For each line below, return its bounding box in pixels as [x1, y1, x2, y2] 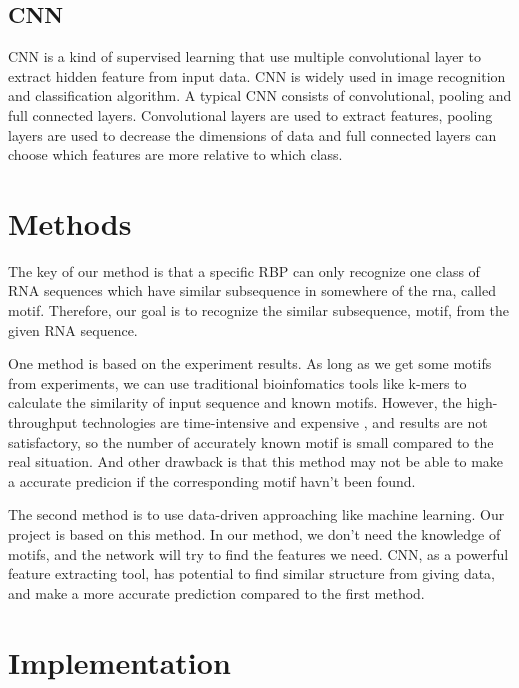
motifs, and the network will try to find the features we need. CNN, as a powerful [8, 543, 509, 564]
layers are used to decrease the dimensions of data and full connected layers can [8, 124, 497, 145]
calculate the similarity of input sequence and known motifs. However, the [8, 392, 462, 413]
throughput [8, 412, 78, 433]
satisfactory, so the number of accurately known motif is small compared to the [8, 431, 494, 452]
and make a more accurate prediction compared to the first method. [8, 582, 425, 603]
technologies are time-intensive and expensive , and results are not [81, 412, 488, 433]
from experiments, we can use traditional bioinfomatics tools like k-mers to [8, 372, 467, 393]
